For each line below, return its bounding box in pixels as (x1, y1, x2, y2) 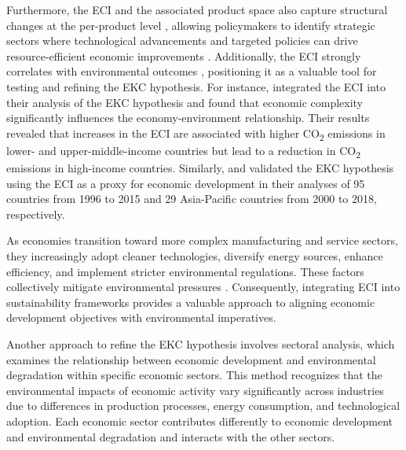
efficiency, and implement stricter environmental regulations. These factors (6, 263, 364, 279)
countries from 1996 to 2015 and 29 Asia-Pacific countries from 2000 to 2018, (6, 190, 377, 207)
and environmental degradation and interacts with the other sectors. (6, 428, 335, 444)
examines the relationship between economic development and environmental (6, 351, 376, 367)
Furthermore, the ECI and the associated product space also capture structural (6, 2, 388, 17)
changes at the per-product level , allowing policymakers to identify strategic (6, 17, 375, 33)
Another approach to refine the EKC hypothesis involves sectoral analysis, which (6, 335, 395, 352)
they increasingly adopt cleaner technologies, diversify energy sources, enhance (6, 247, 383, 264)
